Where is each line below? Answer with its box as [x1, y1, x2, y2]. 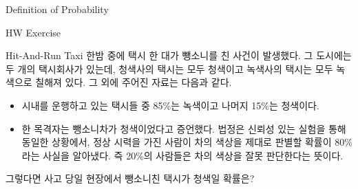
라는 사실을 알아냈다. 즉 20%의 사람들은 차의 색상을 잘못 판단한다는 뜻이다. [21, 148, 344, 162]
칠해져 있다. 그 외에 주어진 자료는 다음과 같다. [35, 75, 232, 89]
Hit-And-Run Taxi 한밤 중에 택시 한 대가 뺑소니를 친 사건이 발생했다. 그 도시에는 [6, 48, 352, 63]
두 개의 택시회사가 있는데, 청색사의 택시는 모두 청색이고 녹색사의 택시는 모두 [6, 61, 333, 76]
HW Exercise [6, 25, 61, 39]
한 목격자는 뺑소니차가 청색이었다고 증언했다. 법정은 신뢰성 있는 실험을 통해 [21, 121, 346, 135]
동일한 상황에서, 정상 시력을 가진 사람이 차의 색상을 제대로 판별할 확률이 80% [21, 135, 352, 149]
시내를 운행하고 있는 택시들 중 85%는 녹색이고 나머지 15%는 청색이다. [21, 98, 319, 112]
